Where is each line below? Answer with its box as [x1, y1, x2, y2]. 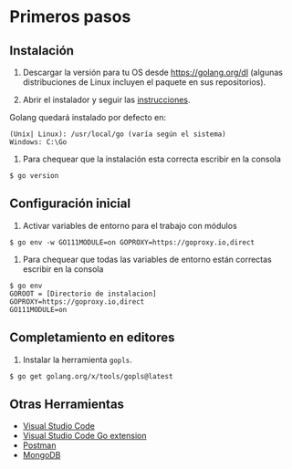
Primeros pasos [9, 6, 131, 27]
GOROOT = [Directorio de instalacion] [9, 289, 157, 298]
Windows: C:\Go [9, 138, 68, 147]
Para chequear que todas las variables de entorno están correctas [22, 254, 272, 265]
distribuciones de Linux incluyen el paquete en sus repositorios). [22, 77, 266, 88]
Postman [22, 440, 57, 451]
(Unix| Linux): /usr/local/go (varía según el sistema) [9, 130, 226, 139]
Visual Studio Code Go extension [22, 431, 147, 442]
